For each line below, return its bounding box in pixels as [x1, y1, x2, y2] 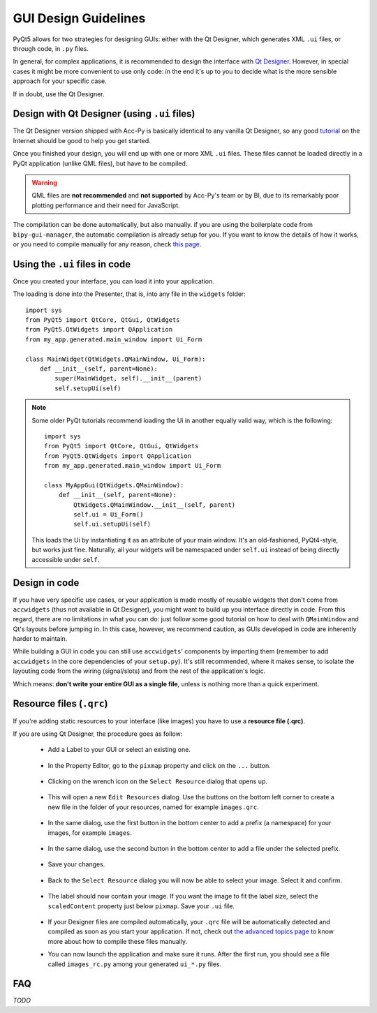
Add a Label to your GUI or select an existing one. [47, 746, 191, 754]
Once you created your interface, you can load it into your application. [13, 276, 214, 286]
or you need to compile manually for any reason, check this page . [13, 239, 202, 248]
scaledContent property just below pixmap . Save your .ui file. [47, 901, 235, 910]
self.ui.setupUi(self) [73, 520, 151, 528]
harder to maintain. [13, 635, 68, 643]
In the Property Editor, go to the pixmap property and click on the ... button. [47, 761, 272, 769]
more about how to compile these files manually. [47, 937, 188, 945]
